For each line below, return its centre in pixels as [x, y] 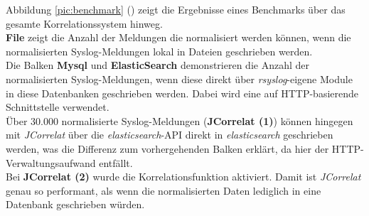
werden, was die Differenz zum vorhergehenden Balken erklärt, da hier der [167, 148]
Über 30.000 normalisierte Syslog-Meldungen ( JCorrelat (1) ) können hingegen [180, 120]
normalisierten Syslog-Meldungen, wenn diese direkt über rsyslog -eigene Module [179, 79]
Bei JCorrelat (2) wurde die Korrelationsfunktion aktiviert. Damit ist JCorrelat [183, 177]
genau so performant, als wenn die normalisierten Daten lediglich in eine [164, 190]
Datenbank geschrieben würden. [75, 204]
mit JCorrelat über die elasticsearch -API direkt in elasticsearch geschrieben [170, 135]
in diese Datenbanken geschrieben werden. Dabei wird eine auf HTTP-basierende [182, 93]
